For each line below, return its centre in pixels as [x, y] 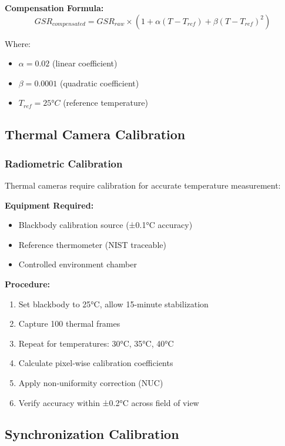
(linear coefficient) [85, 63]
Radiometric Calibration [64, 163]
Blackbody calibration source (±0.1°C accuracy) [105, 225]
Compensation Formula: [54, 8]
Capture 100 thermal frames [69, 323]
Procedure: [28, 284]
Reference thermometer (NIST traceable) [92, 244]
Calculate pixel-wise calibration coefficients [96, 363]
